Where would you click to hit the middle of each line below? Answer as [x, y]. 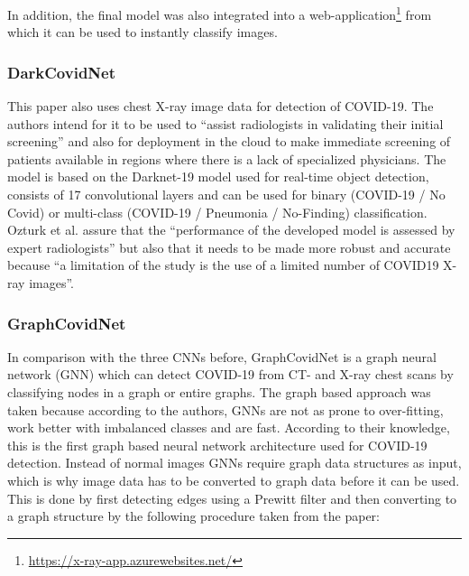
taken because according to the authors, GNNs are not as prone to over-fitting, [225, 409]
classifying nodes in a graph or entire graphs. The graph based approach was [219, 392]
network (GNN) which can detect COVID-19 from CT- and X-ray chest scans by [230, 374]
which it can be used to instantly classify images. [143, 32]
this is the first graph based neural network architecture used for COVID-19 [217, 445]
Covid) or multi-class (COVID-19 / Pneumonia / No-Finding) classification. [217, 212]
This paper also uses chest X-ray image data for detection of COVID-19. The [221, 106]
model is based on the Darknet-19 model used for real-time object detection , [218, 177]
